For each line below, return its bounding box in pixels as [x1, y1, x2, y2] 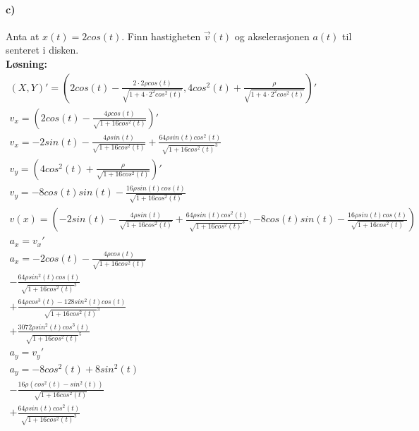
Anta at [6, 28, 40, 43]
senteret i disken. [6, 42, 79, 57]
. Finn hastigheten [121, 28, 201, 43]
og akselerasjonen [234, 28, 310, 43]
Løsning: [6, 56, 47, 71]
